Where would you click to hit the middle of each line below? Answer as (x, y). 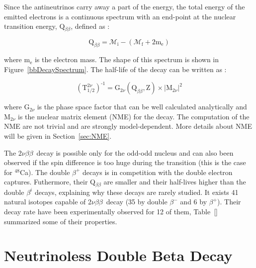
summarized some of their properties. (61, 221)
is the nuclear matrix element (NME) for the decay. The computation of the (134, 116)
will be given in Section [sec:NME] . (58, 135)
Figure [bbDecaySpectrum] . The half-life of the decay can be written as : (115, 69)
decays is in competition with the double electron (158, 172)
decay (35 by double (137, 202)
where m (17, 59)
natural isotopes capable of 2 (48, 202)
